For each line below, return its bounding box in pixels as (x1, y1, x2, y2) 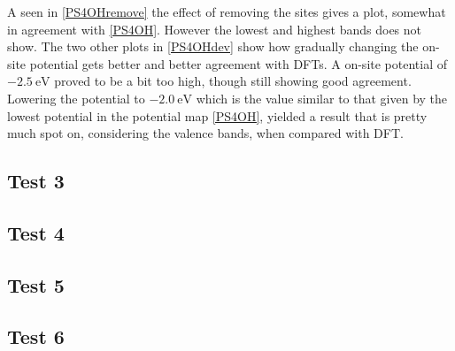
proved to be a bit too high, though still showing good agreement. (54, 72, 412, 90)
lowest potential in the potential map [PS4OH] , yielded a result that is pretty (7, 106, 428, 125)
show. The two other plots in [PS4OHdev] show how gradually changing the (7, 37, 419, 56)
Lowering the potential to (7, 88, 145, 107)
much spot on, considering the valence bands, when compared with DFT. (7, 124, 404, 142)
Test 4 (7, 218, 65, 246)
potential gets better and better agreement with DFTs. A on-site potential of (29, 54, 448, 72)
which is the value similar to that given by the (196, 88, 448, 107)
